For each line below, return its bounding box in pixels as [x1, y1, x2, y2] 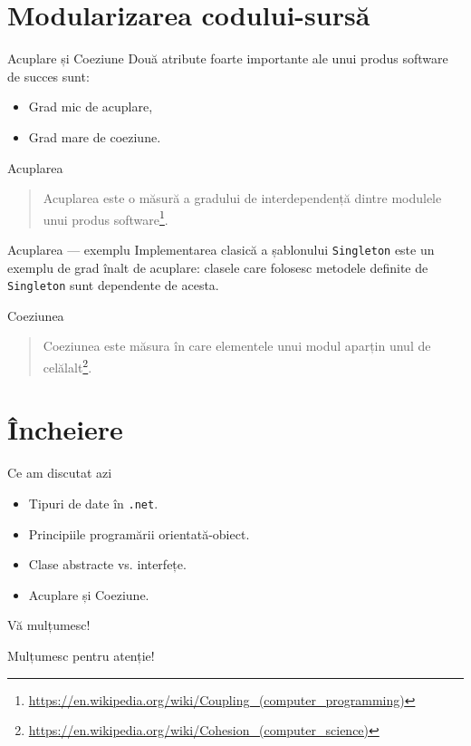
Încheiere [7, 411, 123, 448]
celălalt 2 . [43, 355, 92, 376]
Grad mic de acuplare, [28, 97, 153, 116]
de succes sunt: [7, 66, 90, 85]
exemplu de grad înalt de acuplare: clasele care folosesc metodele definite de [7, 257, 428, 276]
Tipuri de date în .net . [28, 494, 159, 512]
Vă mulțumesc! [7, 615, 91, 635]
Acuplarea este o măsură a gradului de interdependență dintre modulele [43, 189, 442, 208]
